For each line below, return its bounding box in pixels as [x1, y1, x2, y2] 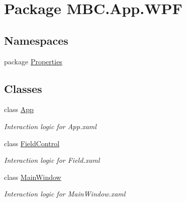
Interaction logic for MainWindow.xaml [4, 188, 126, 199]
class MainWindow [4, 171, 61, 182]
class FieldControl [4, 138, 60, 148]
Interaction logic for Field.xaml [4, 155, 100, 165]
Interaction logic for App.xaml [4, 121, 97, 131]
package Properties [4, 56, 62, 66]
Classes [4, 80, 42, 96]
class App [4, 104, 34, 115]
